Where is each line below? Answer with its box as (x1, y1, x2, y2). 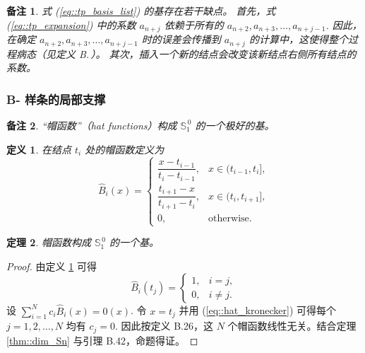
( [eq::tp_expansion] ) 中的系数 (6, 17, 136, 32)
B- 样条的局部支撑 (6, 90, 106, 108)
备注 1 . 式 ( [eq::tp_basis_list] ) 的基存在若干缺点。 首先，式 (6, 4, 276, 18)
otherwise (208, 213, 249, 224)
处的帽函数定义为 (85, 141, 164, 156)
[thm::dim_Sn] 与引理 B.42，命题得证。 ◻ (6, 332, 198, 347)
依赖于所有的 (164, 17, 224, 32)
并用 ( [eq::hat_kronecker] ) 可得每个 (179, 303, 337, 318)
